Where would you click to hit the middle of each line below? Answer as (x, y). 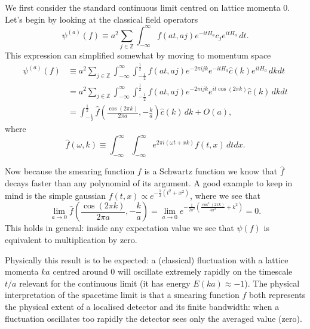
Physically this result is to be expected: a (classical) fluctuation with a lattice (147, 259)
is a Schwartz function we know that (211, 171)
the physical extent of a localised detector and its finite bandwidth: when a (142, 307)
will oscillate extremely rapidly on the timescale (205, 271)
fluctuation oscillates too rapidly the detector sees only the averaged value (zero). (154, 318)
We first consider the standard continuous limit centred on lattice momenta (143, 7)
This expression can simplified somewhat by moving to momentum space (138, 55)
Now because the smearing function (70, 171)
